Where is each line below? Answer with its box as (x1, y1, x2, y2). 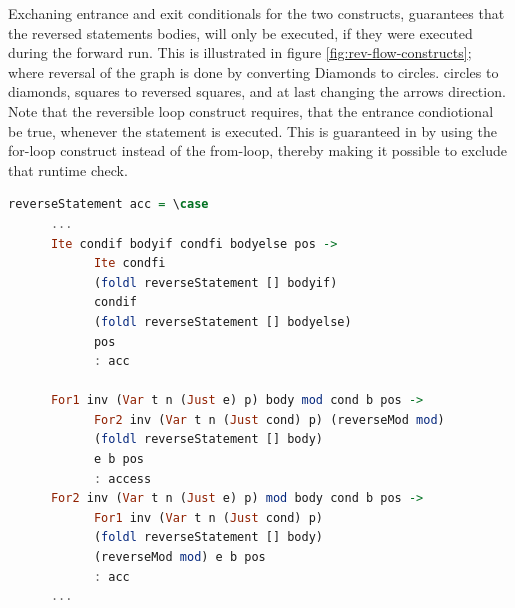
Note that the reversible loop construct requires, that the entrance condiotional (8, 100, 494, 121)
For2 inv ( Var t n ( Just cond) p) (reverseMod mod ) (93, 412, 445, 427)
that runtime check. (8, 159, 128, 180)
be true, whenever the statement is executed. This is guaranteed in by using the (8, 120, 497, 141)
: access (93, 471, 152, 486)
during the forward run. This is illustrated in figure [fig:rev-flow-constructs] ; (8, 42, 472, 63)
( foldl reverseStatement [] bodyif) (93, 275, 338, 290)
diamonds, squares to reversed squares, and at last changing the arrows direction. (8, 81, 506, 102)
